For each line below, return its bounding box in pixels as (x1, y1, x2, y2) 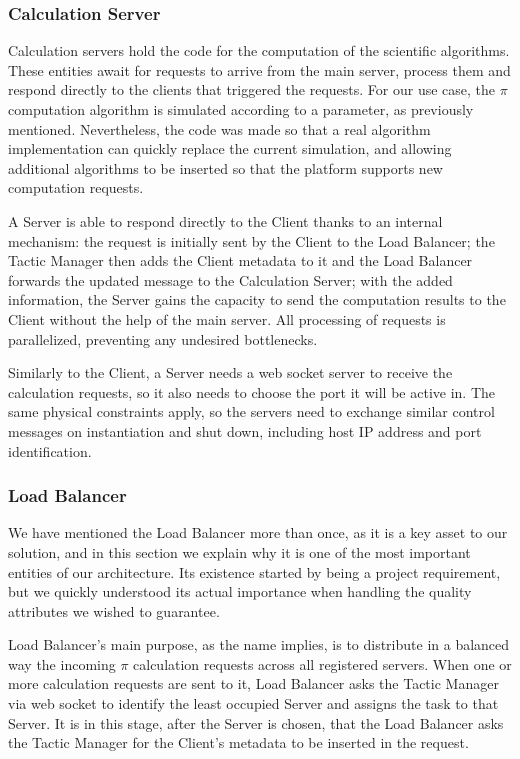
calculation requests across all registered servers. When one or (133, 653, 512, 674)
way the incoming (8, 653, 116, 674)
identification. (8, 440, 92, 461)
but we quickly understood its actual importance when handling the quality (8, 581, 472, 602)
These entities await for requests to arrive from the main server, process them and (8, 59, 511, 80)
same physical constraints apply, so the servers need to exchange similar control (8, 401, 495, 422)
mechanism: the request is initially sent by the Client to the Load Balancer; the (8, 230, 495, 251)
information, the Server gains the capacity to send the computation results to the (8, 289, 506, 310)
